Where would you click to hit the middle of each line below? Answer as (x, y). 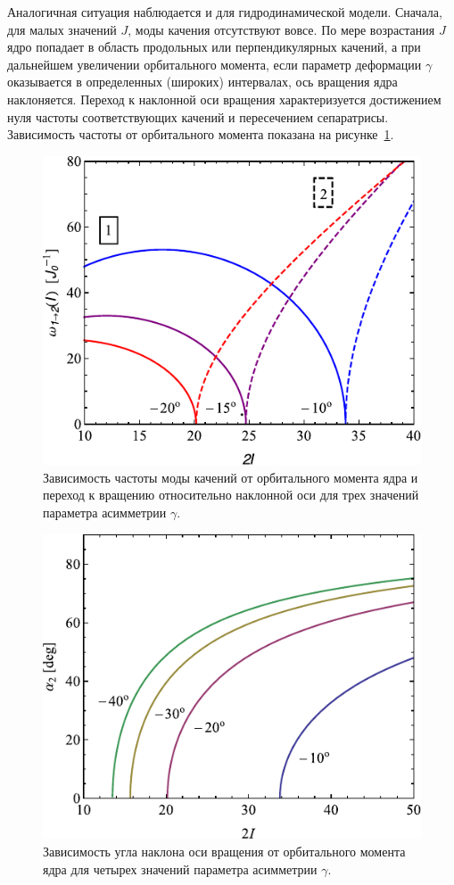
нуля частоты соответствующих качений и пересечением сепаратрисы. (198, 116)
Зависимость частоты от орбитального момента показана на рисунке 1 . (201, 134)
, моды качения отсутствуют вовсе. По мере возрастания (281, 29)
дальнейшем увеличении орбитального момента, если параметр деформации (215, 64)
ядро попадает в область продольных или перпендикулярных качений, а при (214, 47)
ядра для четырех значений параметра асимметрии (180, 868)
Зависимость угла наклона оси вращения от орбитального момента (224, 852)
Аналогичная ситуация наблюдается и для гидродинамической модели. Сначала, (225, 12)
